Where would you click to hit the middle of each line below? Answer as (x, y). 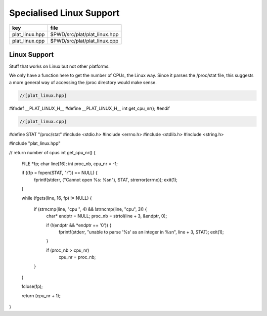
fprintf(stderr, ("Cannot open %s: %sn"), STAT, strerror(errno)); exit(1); (106, 180)
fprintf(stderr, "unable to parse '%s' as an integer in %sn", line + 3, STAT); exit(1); (141, 232)
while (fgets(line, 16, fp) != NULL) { (57, 198)
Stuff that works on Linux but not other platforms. (59, 66)
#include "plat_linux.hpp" (35, 143)
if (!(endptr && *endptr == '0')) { (79, 225)
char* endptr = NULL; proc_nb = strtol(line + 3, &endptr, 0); (107, 216)
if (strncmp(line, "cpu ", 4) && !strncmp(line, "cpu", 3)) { (90, 209)
